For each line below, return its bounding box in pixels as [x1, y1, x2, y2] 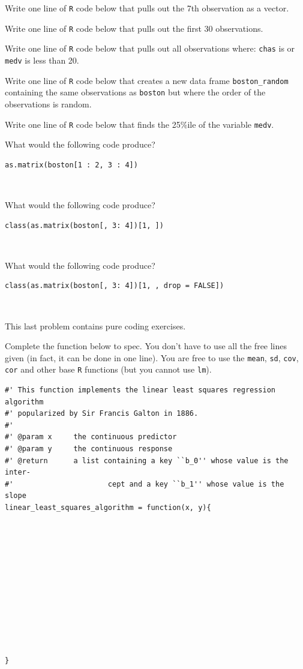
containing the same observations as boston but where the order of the [5, 86, 266, 98]
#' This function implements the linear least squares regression [5, 386, 276, 395]
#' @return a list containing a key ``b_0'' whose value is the [5, 456, 289, 465]
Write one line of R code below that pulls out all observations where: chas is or [5, 42, 295, 55]
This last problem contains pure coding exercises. [5, 319, 186, 332]
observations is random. [5, 97, 92, 110]
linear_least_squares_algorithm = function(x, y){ [5, 503, 211, 512]
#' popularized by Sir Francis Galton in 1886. [5, 409, 199, 418]
